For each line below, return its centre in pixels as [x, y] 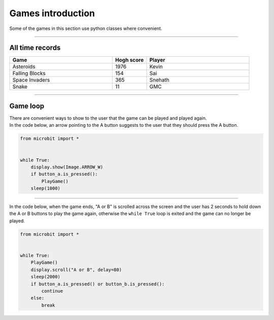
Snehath [159, 80]
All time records [35, 48]
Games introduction [52, 13]
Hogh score [129, 60]
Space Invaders [31, 80]
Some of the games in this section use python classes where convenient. [86, 28]
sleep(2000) [46, 277]
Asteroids [24, 67]
